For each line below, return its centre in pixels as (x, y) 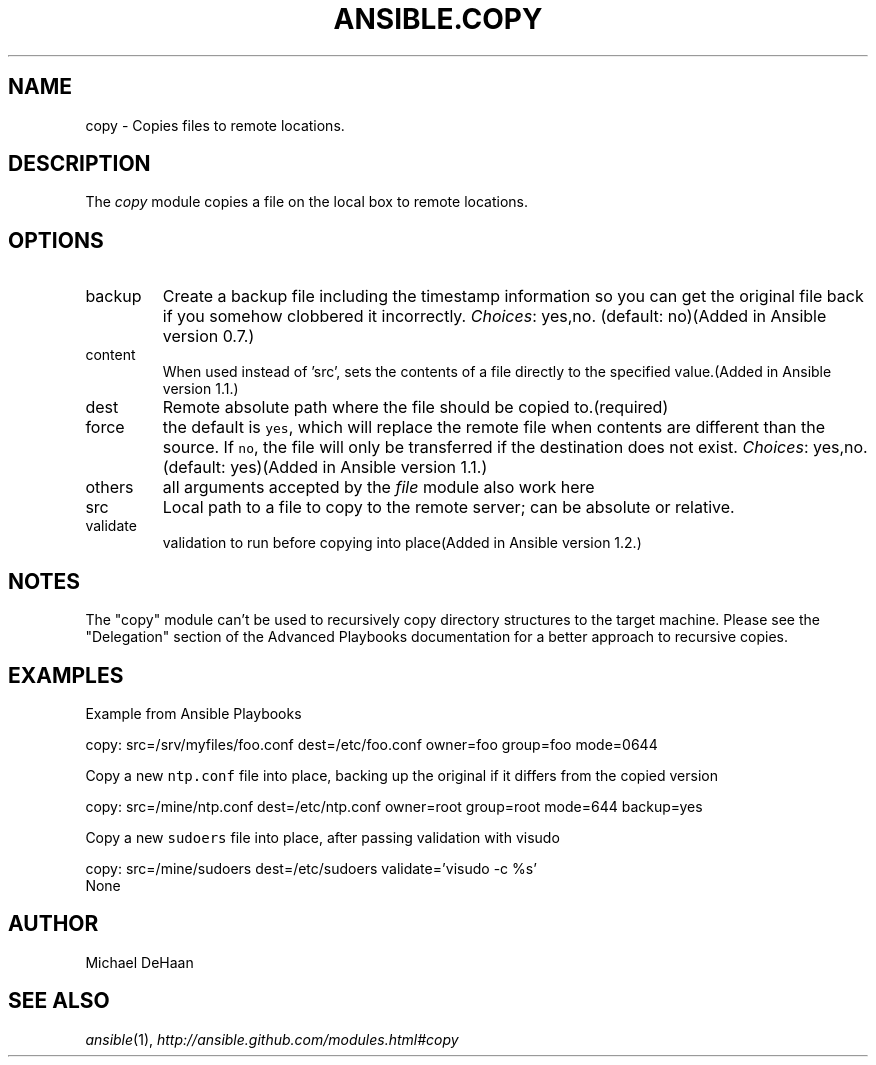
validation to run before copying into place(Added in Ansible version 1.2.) (402, 543)
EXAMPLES (66, 675)
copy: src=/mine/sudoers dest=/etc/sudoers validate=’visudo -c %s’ (311, 868)
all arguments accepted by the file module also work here (378, 487)
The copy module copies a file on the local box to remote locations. (306, 202)
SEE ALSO (59, 1001)
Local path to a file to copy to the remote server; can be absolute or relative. (448, 507)
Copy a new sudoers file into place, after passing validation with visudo (322, 837)
